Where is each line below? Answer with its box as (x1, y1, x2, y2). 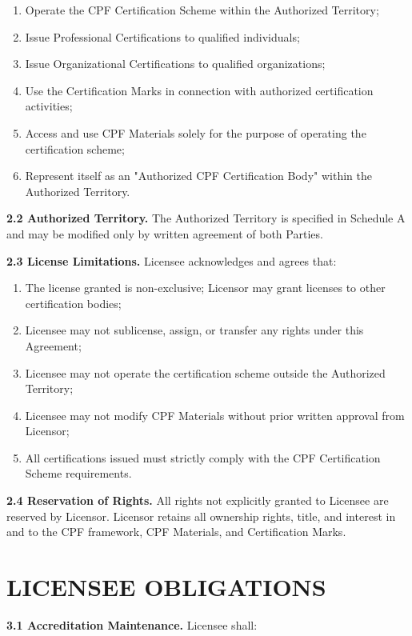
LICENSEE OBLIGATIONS (6, 570, 326, 603)
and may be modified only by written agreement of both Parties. (6, 225, 323, 242)
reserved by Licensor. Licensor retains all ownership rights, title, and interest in (6, 507, 396, 524)
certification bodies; (25, 294, 122, 311)
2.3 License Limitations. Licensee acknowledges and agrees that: (6, 252, 337, 269)
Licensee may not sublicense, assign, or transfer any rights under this (25, 322, 364, 338)
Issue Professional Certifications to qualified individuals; (25, 28, 300, 45)
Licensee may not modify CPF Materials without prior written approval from (25, 406, 405, 423)
